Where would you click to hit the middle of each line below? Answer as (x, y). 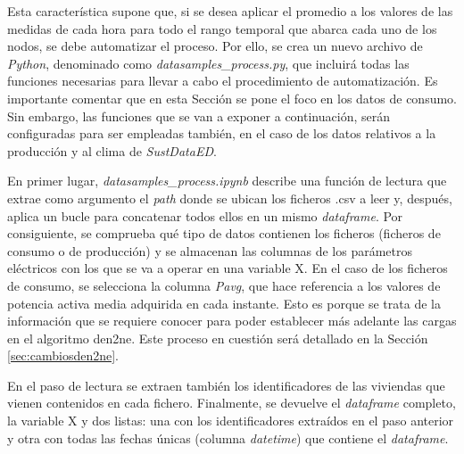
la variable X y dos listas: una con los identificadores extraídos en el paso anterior (231, 421)
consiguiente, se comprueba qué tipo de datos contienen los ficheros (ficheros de (224, 233)
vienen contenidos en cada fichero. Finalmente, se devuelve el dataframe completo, (232, 403)
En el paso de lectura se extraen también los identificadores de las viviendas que (226, 385)
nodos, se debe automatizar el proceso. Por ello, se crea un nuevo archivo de (215, 46)
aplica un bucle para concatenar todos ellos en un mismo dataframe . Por (205, 215)
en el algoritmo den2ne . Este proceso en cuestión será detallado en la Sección (218, 338)
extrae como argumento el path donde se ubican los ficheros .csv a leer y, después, (230, 198)
